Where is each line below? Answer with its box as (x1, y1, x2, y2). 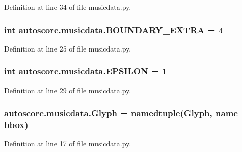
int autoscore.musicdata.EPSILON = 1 (4, 65, 167, 78)
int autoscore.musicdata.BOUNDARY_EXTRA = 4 (4, 23, 224, 36)
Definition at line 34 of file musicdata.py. (4, 2, 131, 12)
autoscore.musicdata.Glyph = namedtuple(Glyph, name (4, 107, 238, 119)
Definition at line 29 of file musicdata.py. (4, 85, 131, 95)
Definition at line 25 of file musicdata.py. (4, 43, 131, 54)
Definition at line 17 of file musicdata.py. (4, 138, 131, 149)
